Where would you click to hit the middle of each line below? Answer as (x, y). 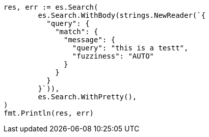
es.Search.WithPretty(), (87, 97)
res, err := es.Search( (51, 7)
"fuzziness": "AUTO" (113, 56)
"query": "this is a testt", (130, 48)
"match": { (77, 32)
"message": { (90, 40)
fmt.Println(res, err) (49, 113)
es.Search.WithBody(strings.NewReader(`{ (122, 15)
